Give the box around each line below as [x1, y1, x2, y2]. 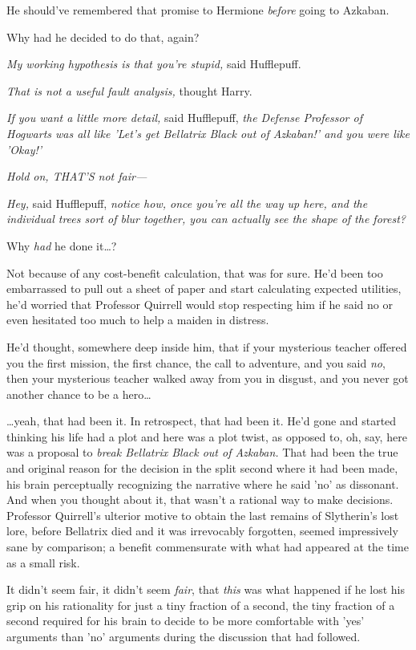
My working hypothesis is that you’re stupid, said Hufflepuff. [6, 55, 301, 72]
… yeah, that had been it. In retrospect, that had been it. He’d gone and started [6, 412, 397, 429]
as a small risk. [6, 554, 80, 571]
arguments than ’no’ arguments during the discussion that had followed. [6, 628, 361, 644]
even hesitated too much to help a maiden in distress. [6, 311, 269, 328]
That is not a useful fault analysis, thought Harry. [6, 82, 252, 99]
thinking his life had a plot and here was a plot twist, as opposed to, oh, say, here [6, 428, 407, 445]
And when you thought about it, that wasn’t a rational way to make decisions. [6, 491, 394, 508]
